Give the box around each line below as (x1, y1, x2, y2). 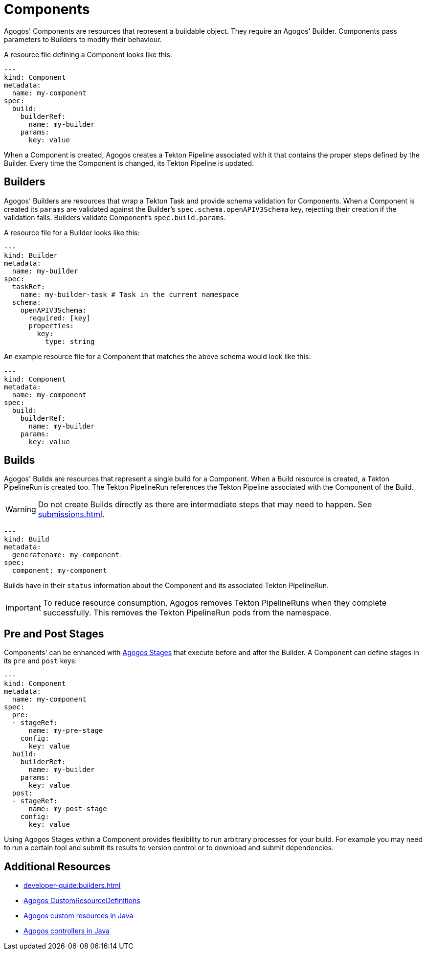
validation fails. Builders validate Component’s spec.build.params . (4, 213, 226, 222)
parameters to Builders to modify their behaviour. (4, 35, 162, 44)
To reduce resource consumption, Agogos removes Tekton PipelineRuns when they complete (43, 598, 386, 608)
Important (5, 603, 41, 613)
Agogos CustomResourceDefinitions (23, 896, 140, 905)
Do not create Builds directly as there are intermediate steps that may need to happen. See (38, 500, 372, 510)
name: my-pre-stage (28, 727, 103, 735)
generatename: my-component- (12, 551, 124, 559)
